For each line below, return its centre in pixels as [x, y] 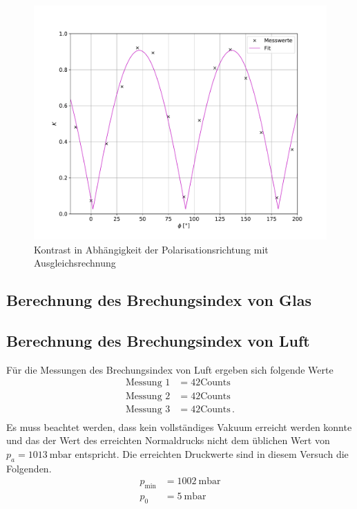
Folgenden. [29, 468]
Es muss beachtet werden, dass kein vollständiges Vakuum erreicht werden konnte [179, 426]
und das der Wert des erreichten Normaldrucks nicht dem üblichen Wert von [168, 440]
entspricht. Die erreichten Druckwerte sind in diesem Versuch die [212, 453]
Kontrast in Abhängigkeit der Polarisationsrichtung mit [151, 249]
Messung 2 [148, 396]
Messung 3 [148, 409]
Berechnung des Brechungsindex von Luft [158, 341]
